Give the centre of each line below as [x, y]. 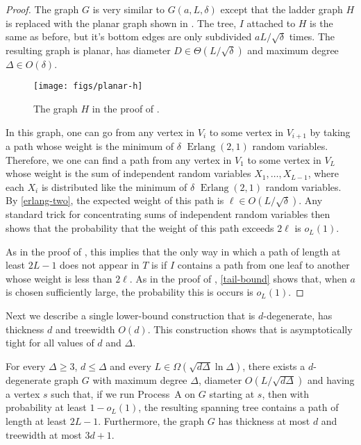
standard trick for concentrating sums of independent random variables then [168, 214]
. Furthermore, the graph [151, 420]
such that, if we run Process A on [123, 393]
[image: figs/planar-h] [88, 86]
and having [331, 379]
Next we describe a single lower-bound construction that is [131, 316]
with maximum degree [140, 379]
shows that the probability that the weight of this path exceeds [140, 228]
